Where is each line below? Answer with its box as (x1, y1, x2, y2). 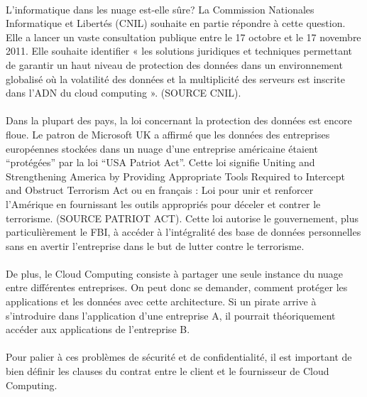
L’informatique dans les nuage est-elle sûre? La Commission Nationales (6, 1, 314, 16)
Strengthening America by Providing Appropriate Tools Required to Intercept (6, 168, 345, 183)
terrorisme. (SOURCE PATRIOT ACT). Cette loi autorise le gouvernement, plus (6, 210, 359, 225)
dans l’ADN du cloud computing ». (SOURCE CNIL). (6, 85, 241, 100)
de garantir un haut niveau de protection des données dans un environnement (6, 57, 343, 72)
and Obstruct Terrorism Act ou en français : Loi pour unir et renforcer (6, 183, 314, 197)
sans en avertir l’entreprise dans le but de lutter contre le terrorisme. (6, 238, 305, 253)
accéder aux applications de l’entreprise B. (6, 322, 190, 337)
